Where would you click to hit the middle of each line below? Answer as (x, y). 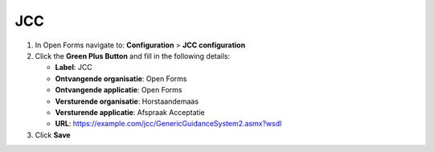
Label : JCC (74, 68)
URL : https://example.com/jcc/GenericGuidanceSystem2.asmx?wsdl (168, 124)
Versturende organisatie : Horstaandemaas (127, 101)
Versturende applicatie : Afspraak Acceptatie (130, 112)
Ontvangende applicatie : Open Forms (119, 90)
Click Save (53, 135)
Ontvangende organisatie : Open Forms (121, 78)
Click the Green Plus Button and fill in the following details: (133, 55)
